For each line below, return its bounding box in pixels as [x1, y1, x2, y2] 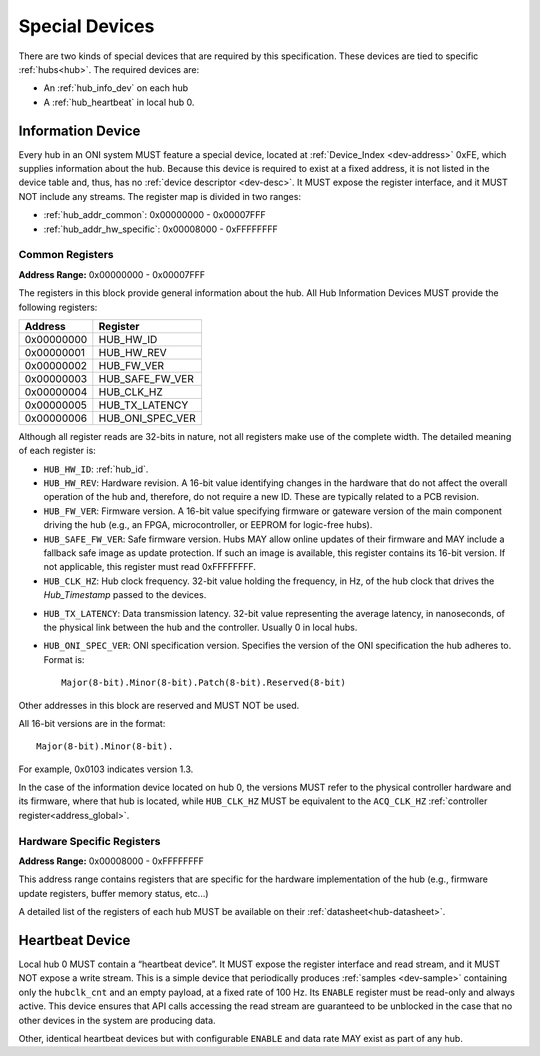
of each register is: [18, 445, 97, 457]
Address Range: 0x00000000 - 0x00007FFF [18, 268, 205, 280]
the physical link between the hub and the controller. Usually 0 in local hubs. [43, 621, 358, 633]
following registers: [18, 301, 98, 313]
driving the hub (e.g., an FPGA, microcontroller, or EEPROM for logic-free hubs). [43, 519, 373, 531]
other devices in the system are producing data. [18, 1014, 216, 1026]
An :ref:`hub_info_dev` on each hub [43, 82, 189, 94]
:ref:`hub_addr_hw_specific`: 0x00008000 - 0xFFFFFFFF [43, 223, 279, 235]
